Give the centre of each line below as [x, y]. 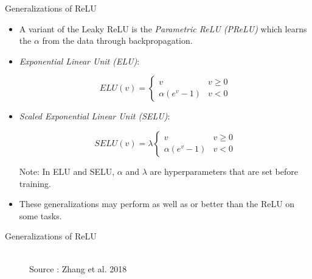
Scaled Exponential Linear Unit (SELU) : [95, 116]
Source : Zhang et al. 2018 [78, 268]
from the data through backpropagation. [117, 41]
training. [35, 183]
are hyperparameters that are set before [224, 171]
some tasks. [40, 215]
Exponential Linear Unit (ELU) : [79, 61]
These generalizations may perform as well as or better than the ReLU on [157, 204]
